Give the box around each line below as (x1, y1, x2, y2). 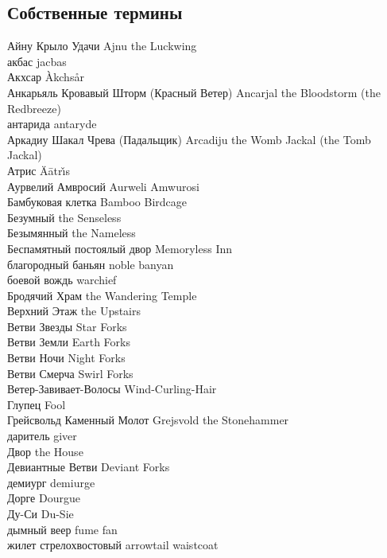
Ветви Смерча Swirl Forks (7, 365, 134, 381)
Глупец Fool (7, 396, 66, 412)
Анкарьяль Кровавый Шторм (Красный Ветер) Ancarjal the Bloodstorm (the (7, 84, 381, 100)
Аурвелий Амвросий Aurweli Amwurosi (7, 178, 199, 194)
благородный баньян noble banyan (7, 256, 174, 272)
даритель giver (7, 427, 77, 444)
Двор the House (7, 443, 83, 459)
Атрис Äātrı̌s (7, 162, 70, 178)
